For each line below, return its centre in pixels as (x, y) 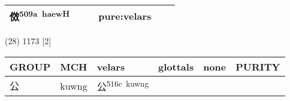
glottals (176, 66)
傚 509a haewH (40, 16)
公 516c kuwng (123, 85)
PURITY (258, 66)
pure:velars (125, 16)
